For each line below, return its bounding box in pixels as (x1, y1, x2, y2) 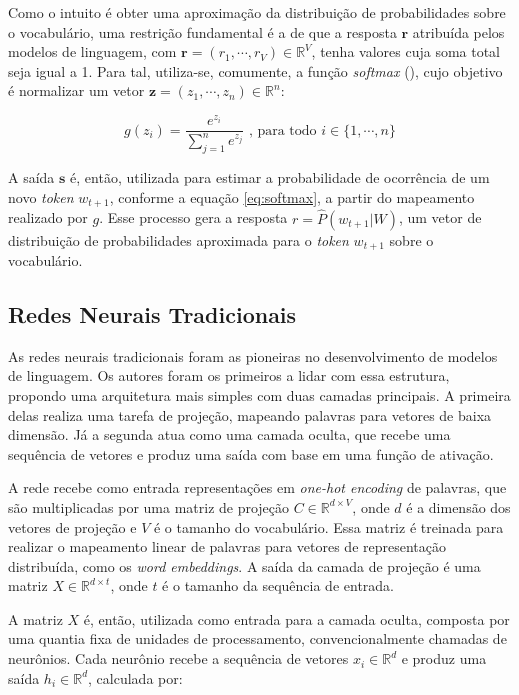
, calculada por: (88, 667, 183, 688)
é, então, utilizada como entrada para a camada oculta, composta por (83, 608, 510, 629)
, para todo (248, 123, 317, 138)
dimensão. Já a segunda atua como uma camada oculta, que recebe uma (8, 424, 451, 445)
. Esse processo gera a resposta (99, 207, 288, 228)
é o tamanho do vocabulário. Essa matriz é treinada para (153, 516, 504, 537)
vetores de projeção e (8, 516, 137, 537)
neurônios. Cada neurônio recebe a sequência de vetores (8, 648, 349, 669)
